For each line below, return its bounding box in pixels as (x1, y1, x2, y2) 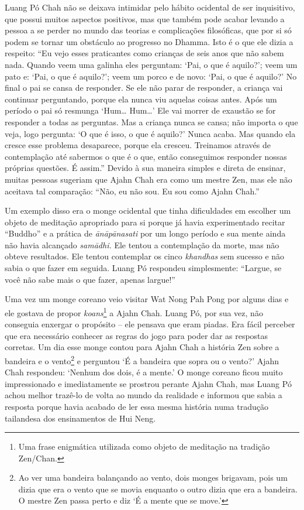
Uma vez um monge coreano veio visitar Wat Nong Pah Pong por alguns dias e (5, 293, 289, 305)
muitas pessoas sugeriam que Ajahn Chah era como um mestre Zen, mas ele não (5, 173, 292, 185)
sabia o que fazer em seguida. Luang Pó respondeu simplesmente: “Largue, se (5, 262, 282, 274)
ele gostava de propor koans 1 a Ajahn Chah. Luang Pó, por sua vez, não (5, 304, 263, 319)
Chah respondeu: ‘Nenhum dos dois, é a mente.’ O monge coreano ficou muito (5, 366, 283, 378)
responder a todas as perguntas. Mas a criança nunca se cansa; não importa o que (5, 115, 298, 128)
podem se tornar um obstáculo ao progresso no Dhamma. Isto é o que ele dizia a (5, 35, 293, 47)
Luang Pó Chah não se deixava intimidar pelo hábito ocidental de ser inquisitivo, (5, 1, 295, 13)
